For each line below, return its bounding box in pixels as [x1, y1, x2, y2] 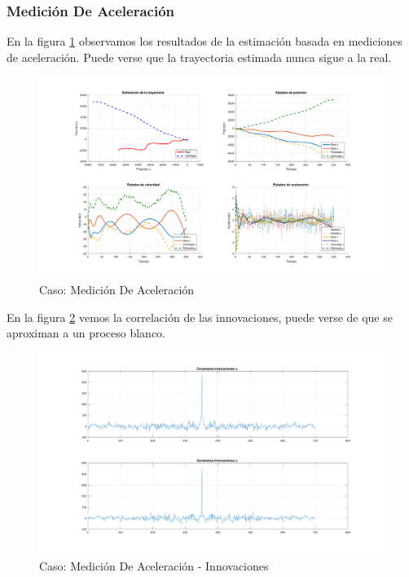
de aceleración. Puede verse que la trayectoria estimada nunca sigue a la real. [7, 48, 392, 65]
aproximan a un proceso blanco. [7, 324, 166, 341]
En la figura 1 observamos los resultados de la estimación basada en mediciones [7, 33, 402, 50]
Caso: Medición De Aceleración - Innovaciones [39, 557, 269, 574]
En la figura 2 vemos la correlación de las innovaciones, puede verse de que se [7, 308, 393, 325]
